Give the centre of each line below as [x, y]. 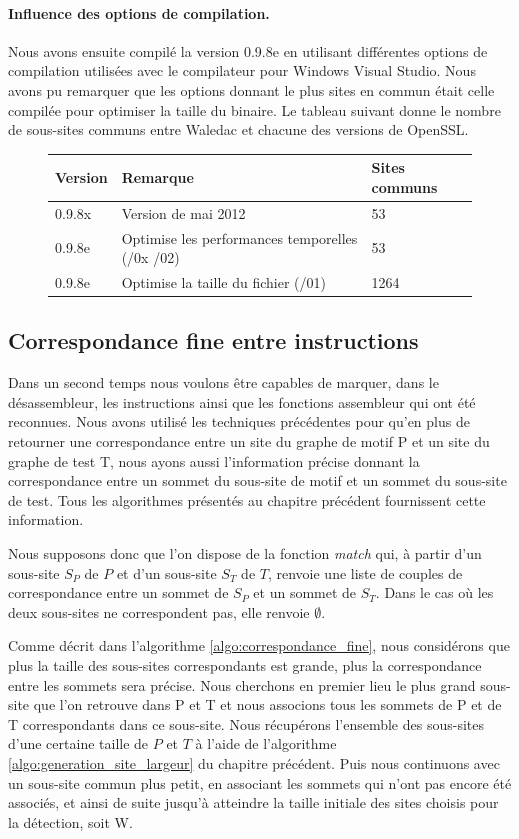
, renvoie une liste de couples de [365, 572]
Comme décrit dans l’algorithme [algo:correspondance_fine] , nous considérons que [259, 645]
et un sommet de [305, 592]
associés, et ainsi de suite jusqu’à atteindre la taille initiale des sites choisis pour [253, 802]
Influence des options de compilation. [139, 12]
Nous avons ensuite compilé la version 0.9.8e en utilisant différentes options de [248, 50]
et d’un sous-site [166, 572]
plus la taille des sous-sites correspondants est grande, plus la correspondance [245, 665]
